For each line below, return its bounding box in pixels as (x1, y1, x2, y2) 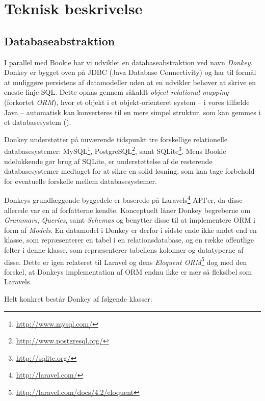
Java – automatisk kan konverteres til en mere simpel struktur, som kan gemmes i (4, 106, 261, 117)
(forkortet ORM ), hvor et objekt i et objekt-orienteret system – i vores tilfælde (4, 96, 250, 107)
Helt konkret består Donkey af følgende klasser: (4, 293, 152, 304)
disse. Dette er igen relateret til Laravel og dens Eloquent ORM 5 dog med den (4, 255, 247, 267)
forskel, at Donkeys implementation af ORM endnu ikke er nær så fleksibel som (4, 266, 252, 277)
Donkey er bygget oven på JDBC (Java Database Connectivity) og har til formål (4, 67, 256, 77)
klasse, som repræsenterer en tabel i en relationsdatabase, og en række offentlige (4, 234, 254, 245)
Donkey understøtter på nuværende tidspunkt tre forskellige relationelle (4, 133, 228, 144)
